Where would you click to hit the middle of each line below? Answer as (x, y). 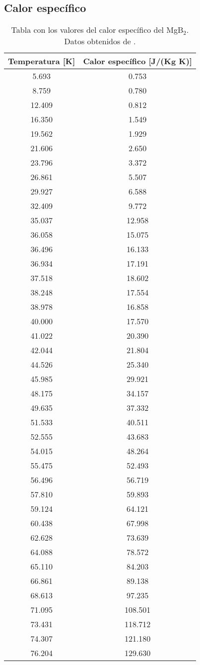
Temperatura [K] (42, 61)
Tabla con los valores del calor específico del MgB (97, 30)
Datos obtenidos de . (100, 41)
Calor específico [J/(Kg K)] (137, 61)
